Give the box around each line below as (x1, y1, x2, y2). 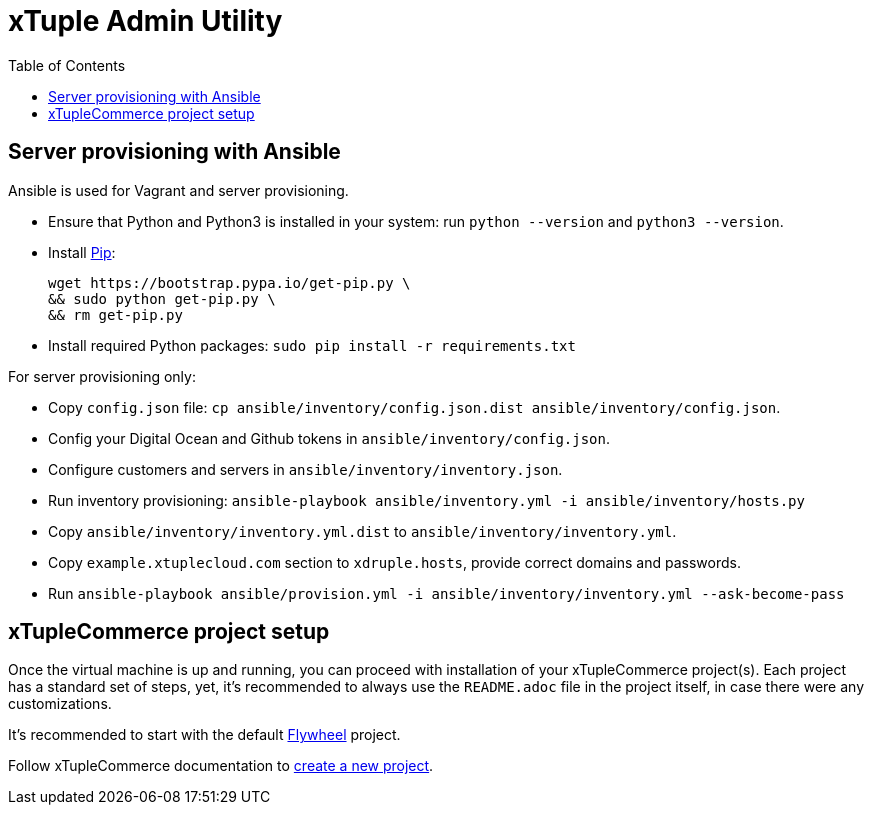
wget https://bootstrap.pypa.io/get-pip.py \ (48, 274, 411, 291)
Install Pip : (48, 243, 116, 261)
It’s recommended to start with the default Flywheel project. (8, 726, 401, 744)
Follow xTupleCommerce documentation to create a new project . (8, 757, 434, 775)
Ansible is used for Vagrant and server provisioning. (8, 181, 349, 199)
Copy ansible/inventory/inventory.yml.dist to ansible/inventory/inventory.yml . (48, 522, 677, 540)
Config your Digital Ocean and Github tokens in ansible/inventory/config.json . (48, 429, 611, 447)
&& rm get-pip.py (48, 306, 183, 323)
